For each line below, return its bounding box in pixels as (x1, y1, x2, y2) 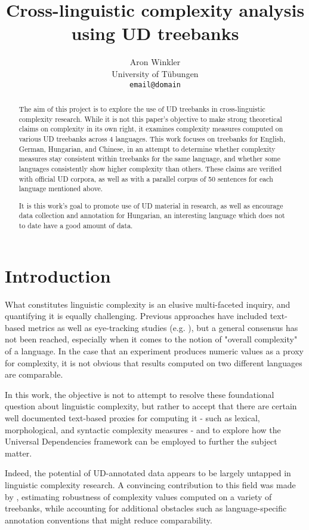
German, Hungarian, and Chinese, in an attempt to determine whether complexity (18, 143, 276, 154)
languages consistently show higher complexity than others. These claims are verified (18, 163, 282, 173)
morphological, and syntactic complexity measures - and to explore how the (5, 423, 281, 436)
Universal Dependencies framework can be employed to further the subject (5, 435, 277, 448)
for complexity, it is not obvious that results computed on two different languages (5, 356, 302, 369)
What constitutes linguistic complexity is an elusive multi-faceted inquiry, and (5, 298, 291, 310)
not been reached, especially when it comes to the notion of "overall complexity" (5, 333, 298, 345)
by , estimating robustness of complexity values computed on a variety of (5, 490, 272, 503)
